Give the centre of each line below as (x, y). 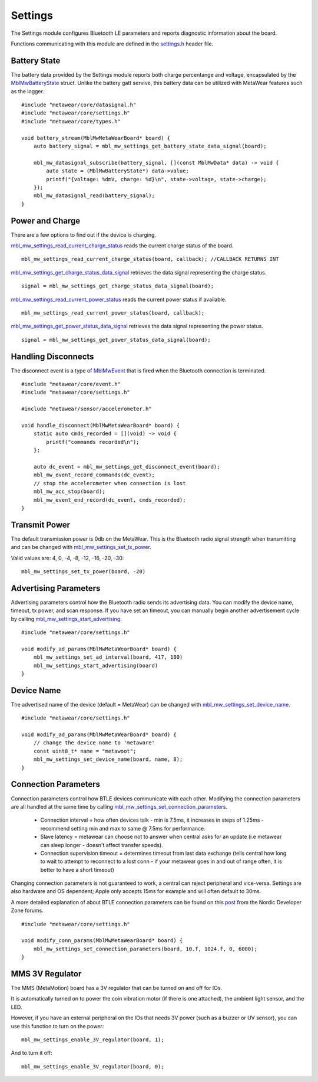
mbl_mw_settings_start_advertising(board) (96, 665)
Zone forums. (27, 911)
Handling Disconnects (52, 356)
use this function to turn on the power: (57, 1026)
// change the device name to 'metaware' (94, 743)
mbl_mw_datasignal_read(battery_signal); (94, 196)
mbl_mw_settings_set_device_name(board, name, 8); (108, 759)
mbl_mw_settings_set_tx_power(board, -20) (84, 571)
